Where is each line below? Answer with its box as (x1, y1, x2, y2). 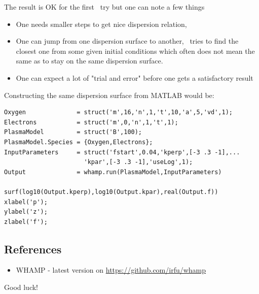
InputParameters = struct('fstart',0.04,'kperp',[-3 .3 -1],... (4, 148, 240, 156)
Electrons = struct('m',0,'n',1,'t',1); (4, 118, 178, 126)
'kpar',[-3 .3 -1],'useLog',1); (84, 158, 193, 166)
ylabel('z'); (4, 208, 48, 216)
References (4, 241, 62, 256)
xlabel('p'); (4, 198, 48, 206)
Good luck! (4, 282, 39, 292)
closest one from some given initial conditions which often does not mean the (16, 45, 255, 56)
